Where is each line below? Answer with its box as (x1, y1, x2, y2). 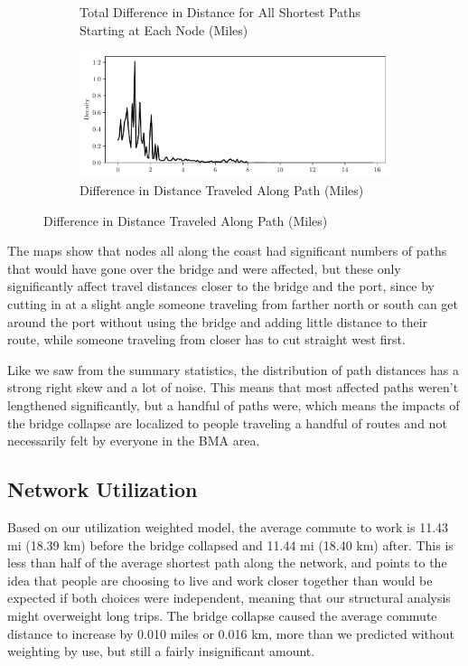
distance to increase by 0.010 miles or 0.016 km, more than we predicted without (7, 624, 455, 643)
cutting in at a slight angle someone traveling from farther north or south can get (7, 295, 459, 314)
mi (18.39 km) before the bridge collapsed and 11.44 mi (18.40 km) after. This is (7, 535, 454, 554)
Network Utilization (7, 475, 198, 503)
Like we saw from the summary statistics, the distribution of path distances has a (7, 360, 459, 379)
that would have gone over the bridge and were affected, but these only (7, 258, 401, 277)
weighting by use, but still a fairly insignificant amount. (7, 642, 315, 661)
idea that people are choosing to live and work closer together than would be (7, 570, 433, 589)
